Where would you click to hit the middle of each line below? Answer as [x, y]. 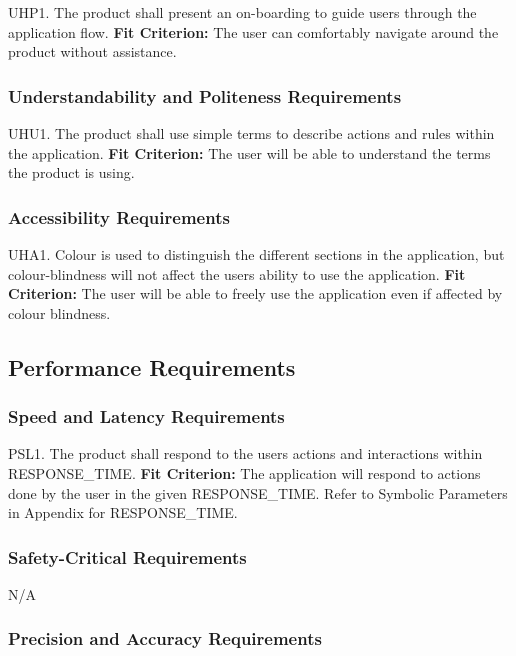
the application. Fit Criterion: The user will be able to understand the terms [249, 152]
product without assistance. [92, 51]
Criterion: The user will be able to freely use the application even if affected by [255, 293]
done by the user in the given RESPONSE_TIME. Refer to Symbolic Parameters [258, 492]
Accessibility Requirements [119, 216]
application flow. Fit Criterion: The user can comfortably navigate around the [253, 31]
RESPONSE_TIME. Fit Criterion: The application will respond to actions [244, 472]
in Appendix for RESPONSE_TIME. [123, 512]
